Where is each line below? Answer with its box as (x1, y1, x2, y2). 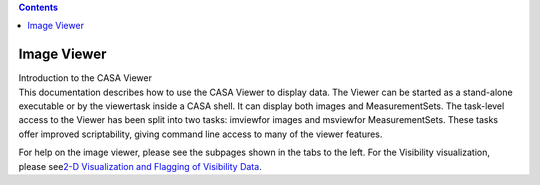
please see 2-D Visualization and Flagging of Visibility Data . (18, 160, 262, 172)
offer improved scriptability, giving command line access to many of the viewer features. (18, 128, 383, 140)
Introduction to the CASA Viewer (18, 72, 152, 84)
